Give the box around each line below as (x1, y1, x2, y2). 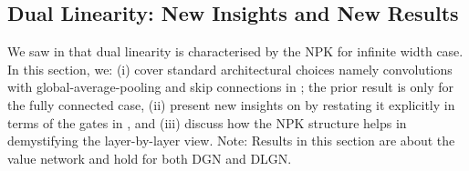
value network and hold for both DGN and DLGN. (7, 148, 292, 167)
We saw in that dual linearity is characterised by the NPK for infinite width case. (7, 42, 464, 61)
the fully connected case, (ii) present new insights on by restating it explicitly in (7, 95, 455, 114)
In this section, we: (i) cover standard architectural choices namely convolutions (7, 59, 453, 78)
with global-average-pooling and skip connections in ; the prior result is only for (7, 77, 453, 96)
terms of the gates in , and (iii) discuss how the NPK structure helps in (7, 113, 407, 132)
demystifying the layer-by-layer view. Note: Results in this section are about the (7, 131, 455, 150)
